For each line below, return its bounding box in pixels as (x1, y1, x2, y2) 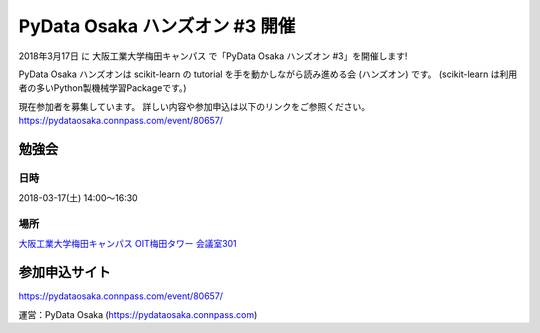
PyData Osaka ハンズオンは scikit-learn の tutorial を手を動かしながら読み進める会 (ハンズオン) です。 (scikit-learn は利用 (18, 68, 518, 80)
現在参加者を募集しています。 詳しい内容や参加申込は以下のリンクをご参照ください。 (18, 100, 371, 112)
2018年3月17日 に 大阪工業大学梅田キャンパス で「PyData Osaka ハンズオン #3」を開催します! (18, 50, 408, 62)
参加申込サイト (18, 264, 111, 281)
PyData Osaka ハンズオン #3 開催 (18, 15, 296, 37)
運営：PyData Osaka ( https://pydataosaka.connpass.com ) (18, 308, 258, 320)
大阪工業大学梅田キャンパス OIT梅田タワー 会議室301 (18, 238, 237, 250)
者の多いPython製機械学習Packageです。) (18, 82, 187, 94)
